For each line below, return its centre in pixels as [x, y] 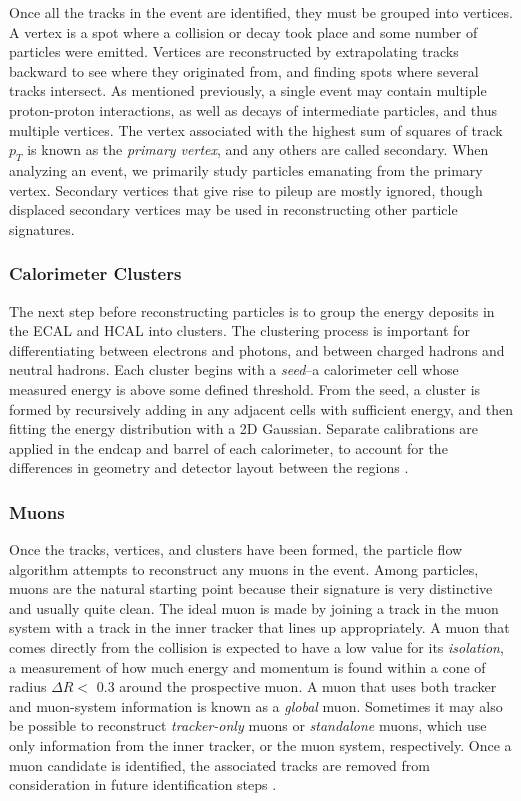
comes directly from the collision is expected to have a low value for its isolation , [256, 647]
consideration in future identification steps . [143, 784]
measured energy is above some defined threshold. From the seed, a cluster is [245, 388]
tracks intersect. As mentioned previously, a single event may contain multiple [248, 90]
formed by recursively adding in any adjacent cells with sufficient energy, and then [261, 408]
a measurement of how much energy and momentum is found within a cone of [247, 666]
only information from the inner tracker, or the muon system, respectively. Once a [260, 745]
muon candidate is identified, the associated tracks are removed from [219, 764]
